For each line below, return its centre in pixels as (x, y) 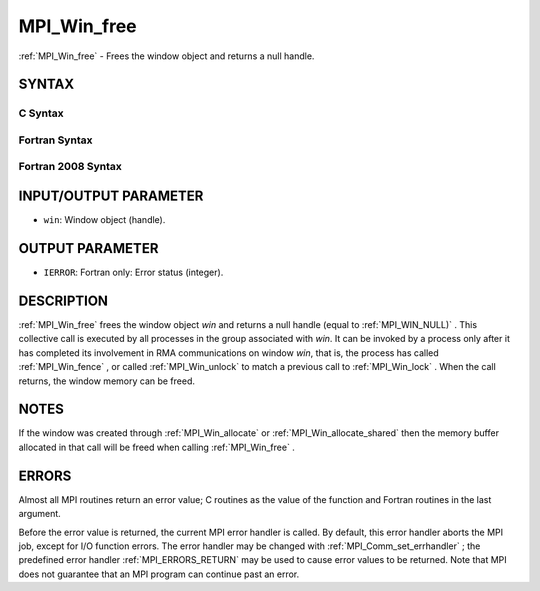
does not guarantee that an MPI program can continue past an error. (159, 574)
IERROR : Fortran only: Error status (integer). (133, 272)
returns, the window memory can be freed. (106, 381)
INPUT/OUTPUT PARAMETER (111, 196)
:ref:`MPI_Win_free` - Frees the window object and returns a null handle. (166, 56)
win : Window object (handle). (104, 220)
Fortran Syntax (55, 140)
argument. (40, 514)
